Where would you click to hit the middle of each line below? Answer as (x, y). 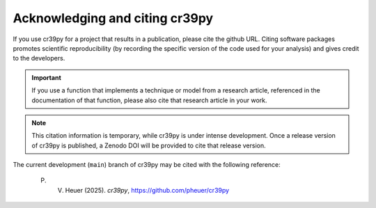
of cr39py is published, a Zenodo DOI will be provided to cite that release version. (149, 145)
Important (47, 77)
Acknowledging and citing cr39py (113, 18)
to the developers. (39, 58)
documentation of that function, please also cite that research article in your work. (149, 100)
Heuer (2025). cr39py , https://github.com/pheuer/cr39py (147, 190)
